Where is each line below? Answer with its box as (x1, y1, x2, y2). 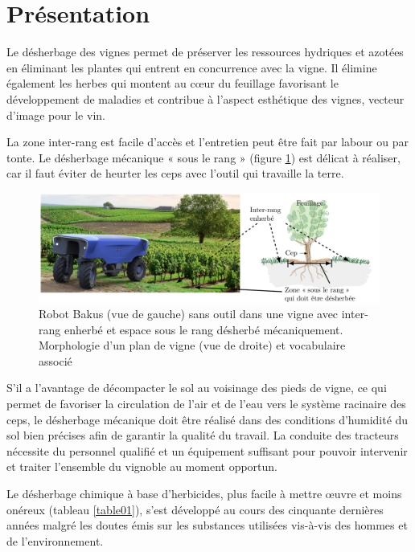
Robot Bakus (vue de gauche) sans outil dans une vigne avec (39, 305, 339, 322)
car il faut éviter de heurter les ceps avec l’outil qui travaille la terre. (6, 165, 344, 182)
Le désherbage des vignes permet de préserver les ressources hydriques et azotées (6, 43, 404, 60)
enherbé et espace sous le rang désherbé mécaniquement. (64, 321, 343, 337)
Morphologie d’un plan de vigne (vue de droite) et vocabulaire (39, 337, 346, 354)
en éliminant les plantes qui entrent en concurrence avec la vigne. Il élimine (6, 59, 377, 76)
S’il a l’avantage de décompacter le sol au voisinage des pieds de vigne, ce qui (6, 379, 387, 396)
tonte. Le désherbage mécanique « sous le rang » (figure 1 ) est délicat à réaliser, (6, 149, 401, 166)
